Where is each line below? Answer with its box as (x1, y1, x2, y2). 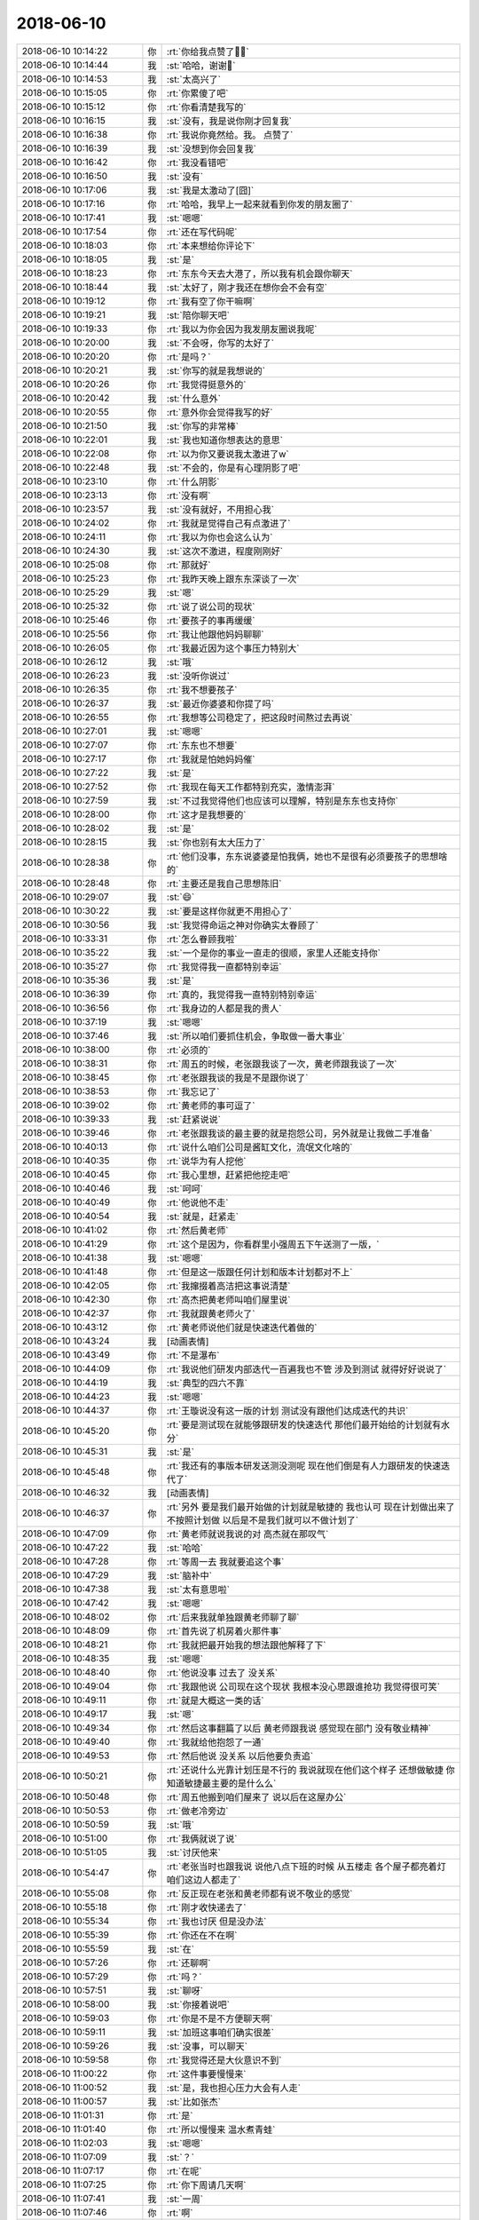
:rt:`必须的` (166, 1043, 211, 1056)
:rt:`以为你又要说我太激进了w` (166, 448, 289, 460)
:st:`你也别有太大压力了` (166, 836, 266, 848)
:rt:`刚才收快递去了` (166, 1901, 247, 1914)
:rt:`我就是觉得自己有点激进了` (166, 517, 291, 529)
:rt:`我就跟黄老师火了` (166, 1307, 255, 1320)
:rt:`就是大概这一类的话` (166, 1694, 264, 1707)
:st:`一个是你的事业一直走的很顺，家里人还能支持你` (166, 947, 381, 959)
